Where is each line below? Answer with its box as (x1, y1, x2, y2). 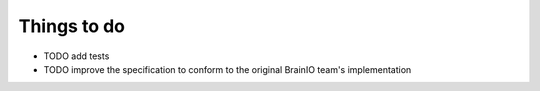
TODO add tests (43, 50, 110, 62)
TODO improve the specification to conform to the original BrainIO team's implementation (43, 63, 412, 75)
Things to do (18, 15, 125, 37)
